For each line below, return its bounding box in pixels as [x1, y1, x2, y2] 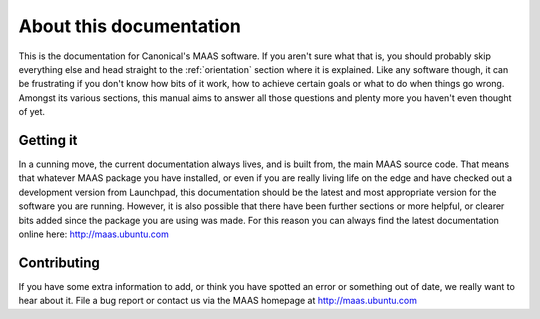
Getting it [18, 131, 78, 149]
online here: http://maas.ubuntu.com [18, 228, 169, 240]
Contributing [18, 254, 100, 271]
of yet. [18, 106, 45, 118]
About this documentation [18, 15, 242, 37]
